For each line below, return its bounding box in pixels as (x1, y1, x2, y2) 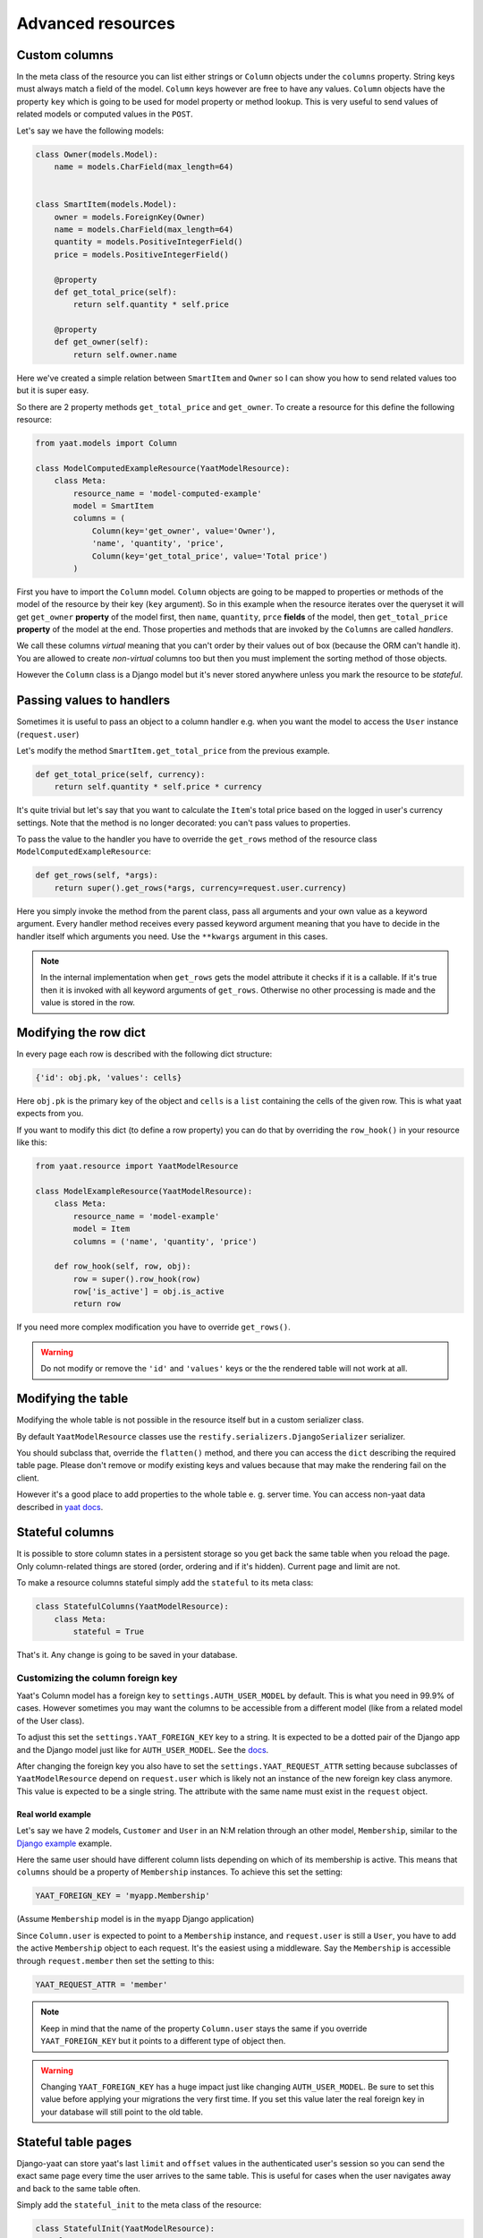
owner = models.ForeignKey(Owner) (54, 211, 206, 222)
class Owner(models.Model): (35, 149, 158, 159)
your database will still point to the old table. (40, 2106, 203, 2117)
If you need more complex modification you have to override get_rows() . (16, 1321, 291, 1333)
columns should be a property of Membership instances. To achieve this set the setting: (16, 1866, 343, 1877)
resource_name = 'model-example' (72, 1211, 220, 1221)
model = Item (72, 1224, 131, 1234)
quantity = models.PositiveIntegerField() (54, 237, 243, 247)
